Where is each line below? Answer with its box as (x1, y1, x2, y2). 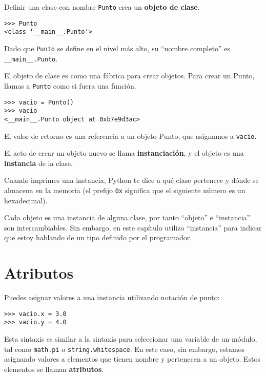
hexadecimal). (4, 195, 48, 205)
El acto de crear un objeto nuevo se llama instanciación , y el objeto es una (4, 148, 244, 158)
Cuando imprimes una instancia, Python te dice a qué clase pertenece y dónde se (4, 175, 259, 185)
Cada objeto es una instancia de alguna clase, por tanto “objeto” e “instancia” (4, 212, 251, 223)
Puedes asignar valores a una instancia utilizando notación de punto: (4, 292, 220, 303)
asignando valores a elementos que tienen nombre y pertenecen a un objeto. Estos (4, 353, 260, 364)
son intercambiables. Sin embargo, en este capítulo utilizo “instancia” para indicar (4, 222, 262, 233)
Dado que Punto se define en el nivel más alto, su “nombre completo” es (4, 43, 231, 53)
